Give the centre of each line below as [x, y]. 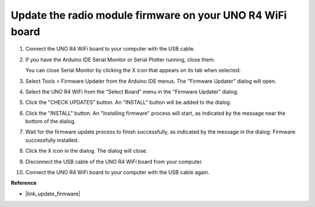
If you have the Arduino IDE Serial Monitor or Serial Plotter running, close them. [120, 59]
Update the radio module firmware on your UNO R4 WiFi [149, 15]
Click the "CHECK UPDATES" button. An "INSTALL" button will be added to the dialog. [128, 103]
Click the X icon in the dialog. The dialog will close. [87, 151]
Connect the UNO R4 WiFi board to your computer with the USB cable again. [118, 173]
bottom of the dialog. [50, 121]
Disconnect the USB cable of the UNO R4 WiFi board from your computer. [114, 162]
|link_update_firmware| [53, 194]
